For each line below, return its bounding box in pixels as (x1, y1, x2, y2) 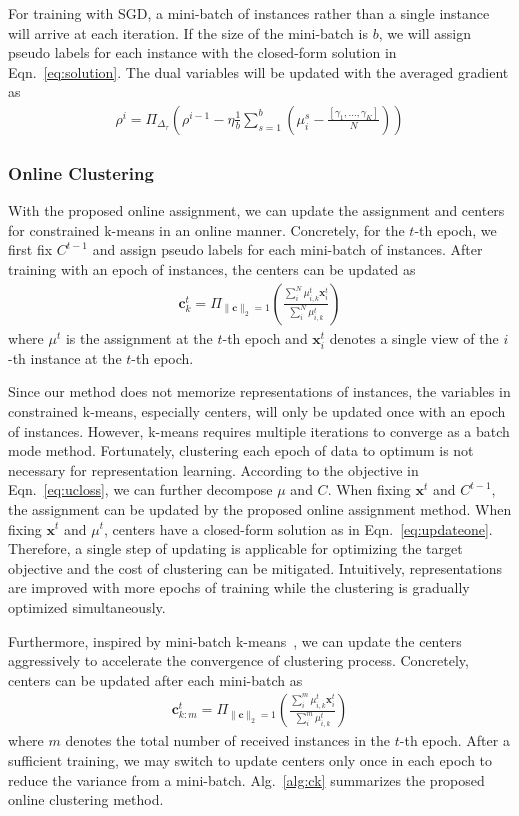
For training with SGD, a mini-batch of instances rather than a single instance (8, 3, 490, 23)
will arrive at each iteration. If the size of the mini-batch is (8, 22, 368, 43)
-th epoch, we (414, 219, 497, 240)
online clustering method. (8, 789, 164, 810)
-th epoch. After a (399, 730, 510, 751)
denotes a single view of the (329, 327, 499, 348)
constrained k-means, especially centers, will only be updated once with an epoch (8, 400, 506, 421)
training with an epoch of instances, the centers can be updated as (8, 259, 416, 279)
